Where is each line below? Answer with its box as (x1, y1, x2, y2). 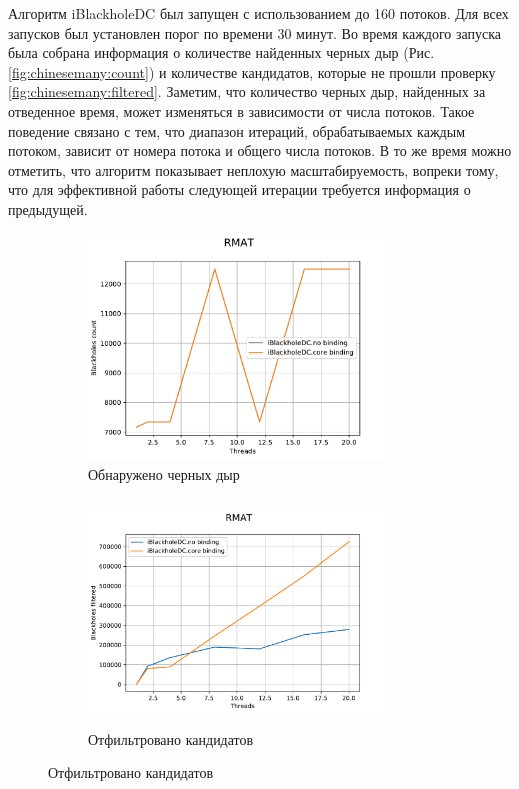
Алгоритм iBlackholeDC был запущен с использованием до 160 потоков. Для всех (8, 3, 509, 23)
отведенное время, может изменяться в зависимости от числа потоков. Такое (8, 100, 475, 121)
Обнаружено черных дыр (88, 463, 240, 484)
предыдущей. (8, 198, 88, 219)
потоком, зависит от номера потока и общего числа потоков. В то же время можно (8, 140, 512, 161)
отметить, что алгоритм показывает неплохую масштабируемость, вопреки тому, (8, 159, 499, 180)
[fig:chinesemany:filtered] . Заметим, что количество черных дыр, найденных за (8, 81, 486, 102)
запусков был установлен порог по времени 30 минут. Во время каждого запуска (8, 22, 502, 43)
